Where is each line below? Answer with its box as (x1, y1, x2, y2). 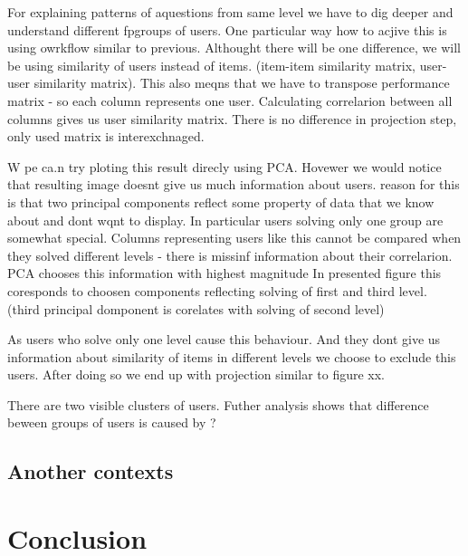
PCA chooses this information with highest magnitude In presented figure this (7, 264, 442, 283)
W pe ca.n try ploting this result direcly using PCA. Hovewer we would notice (7, 157, 442, 176)
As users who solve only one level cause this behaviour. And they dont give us (7, 330, 441, 349)
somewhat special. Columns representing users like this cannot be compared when (7, 228, 462, 247)
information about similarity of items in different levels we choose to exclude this (7, 347, 456, 366)
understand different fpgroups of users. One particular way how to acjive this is (7, 20, 447, 39)
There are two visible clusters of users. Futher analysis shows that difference (7, 395, 429, 414)
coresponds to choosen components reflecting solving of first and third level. (7, 281, 427, 300)
